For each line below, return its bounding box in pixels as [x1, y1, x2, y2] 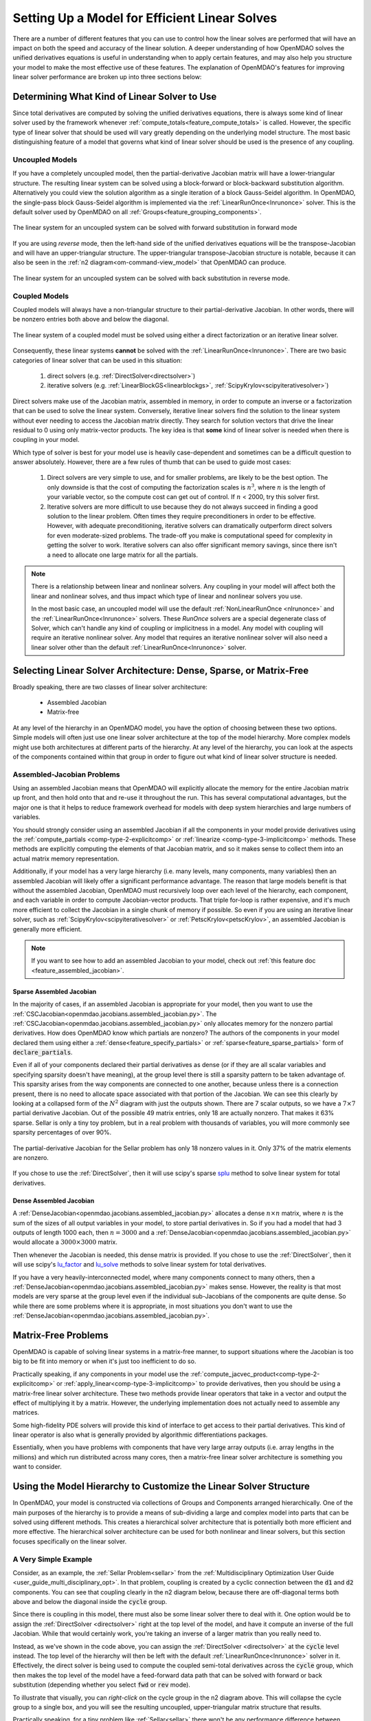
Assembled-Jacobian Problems [12, 770, 120, 779]
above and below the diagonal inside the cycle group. [12, 1598, 168, 1606]
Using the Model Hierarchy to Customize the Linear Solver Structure [12, 1481, 311, 1492]
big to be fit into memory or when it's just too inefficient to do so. [12, 1357, 196, 1366]
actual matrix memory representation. [12, 854, 120, 863]
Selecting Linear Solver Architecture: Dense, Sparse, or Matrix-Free [12, 664, 309, 676]
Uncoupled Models [12, 155, 78, 165]
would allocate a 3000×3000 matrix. [12, 1238, 118, 1246]
